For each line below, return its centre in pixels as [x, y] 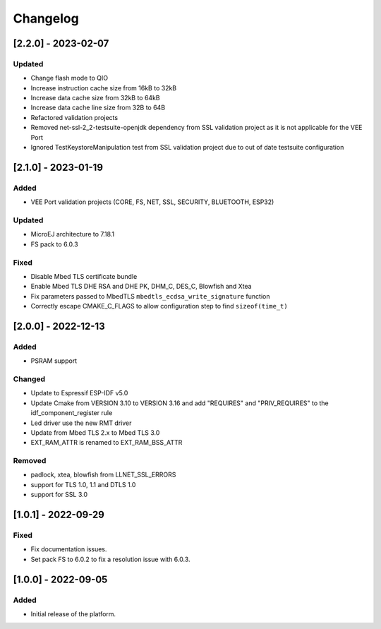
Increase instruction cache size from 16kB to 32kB [104, 88]
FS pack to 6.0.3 [54, 244]
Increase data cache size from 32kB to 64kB [95, 98]
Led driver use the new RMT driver [81, 423]
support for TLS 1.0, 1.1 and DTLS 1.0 [83, 484]
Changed [29, 379]
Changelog [46, 18]
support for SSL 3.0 [59, 495]
